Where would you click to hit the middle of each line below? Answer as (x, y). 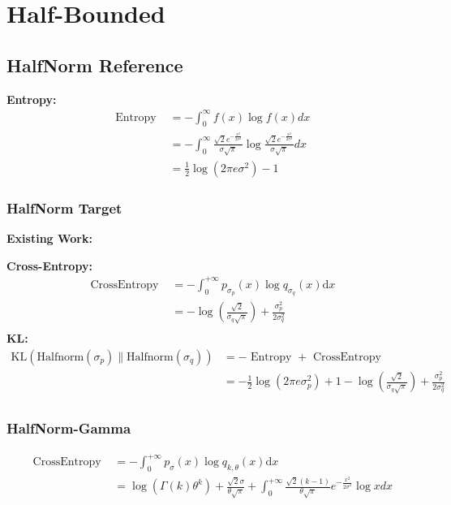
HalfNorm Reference (95, 65)
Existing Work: (49, 238)
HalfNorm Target (64, 207)
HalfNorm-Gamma (69, 428)
